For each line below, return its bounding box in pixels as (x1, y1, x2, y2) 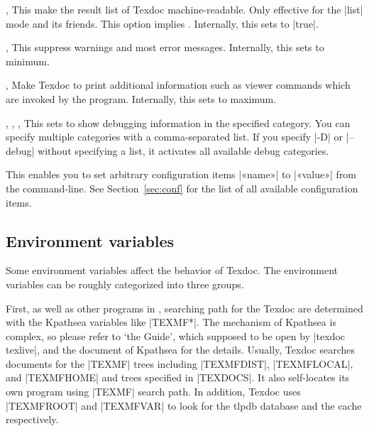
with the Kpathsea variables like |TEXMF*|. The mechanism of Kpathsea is (6, 315, 336, 329)
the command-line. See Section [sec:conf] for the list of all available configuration (6, 180, 358, 195)
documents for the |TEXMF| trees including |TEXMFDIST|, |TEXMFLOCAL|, (6, 356, 353, 371)
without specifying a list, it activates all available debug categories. (38, 143, 329, 158)
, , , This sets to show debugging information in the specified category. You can (6, 115, 351, 130)
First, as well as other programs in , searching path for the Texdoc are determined (6, 300, 363, 315)
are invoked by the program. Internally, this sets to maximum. (6, 91, 277, 106)
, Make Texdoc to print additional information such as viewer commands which (6, 77, 351, 92)
